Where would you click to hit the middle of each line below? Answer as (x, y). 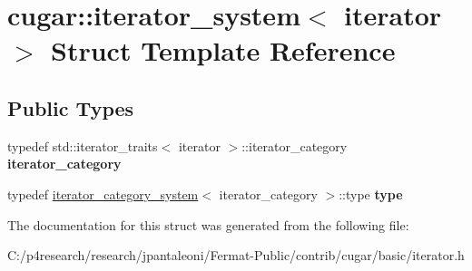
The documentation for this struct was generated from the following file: (208, 224)
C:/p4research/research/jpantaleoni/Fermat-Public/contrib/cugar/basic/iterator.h (236, 255)
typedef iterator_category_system (103, 194)
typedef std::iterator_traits (83, 145)
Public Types (71, 107)
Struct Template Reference (223, 50)
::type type (371, 194)
